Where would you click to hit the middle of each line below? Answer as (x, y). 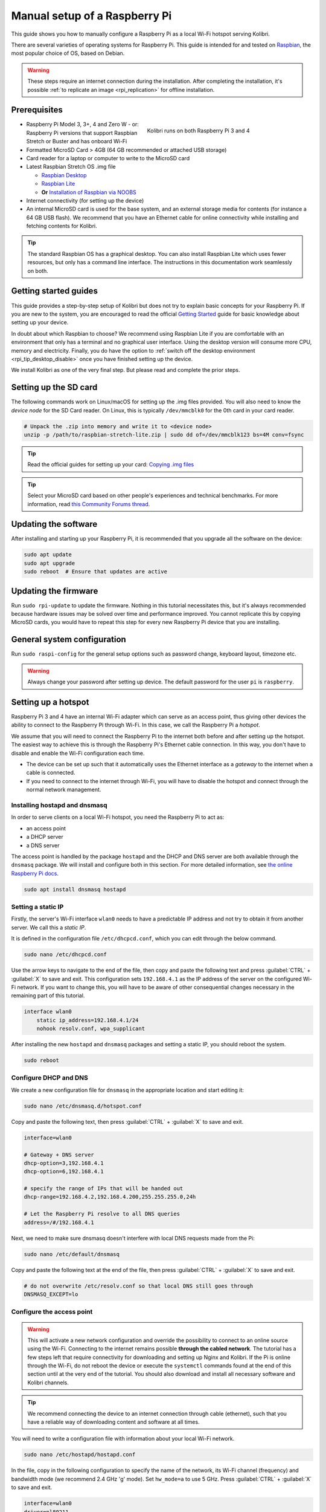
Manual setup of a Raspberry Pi (91, 16)
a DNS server (43, 845)
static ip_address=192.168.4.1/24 (88, 1020)
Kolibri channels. (48, 1383)
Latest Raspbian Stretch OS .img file (71, 167)
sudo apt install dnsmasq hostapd (75, 889)
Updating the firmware (55, 591)
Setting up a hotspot (50, 702)
